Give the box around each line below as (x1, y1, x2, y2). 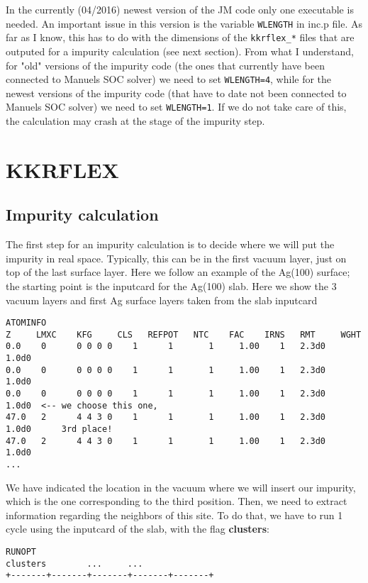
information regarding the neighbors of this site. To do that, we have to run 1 (6, 507, 343, 522)
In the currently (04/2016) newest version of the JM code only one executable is (6, 2, 354, 16)
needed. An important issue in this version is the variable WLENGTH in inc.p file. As (6, 16, 362, 30)
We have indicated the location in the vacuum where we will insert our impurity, (6, 479, 356, 494)
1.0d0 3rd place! (6, 424, 113, 435)
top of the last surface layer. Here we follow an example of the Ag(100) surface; (6, 265, 350, 279)
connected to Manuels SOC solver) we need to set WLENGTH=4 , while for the (6, 72, 332, 87)
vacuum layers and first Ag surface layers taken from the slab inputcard (6, 292, 318, 307)
